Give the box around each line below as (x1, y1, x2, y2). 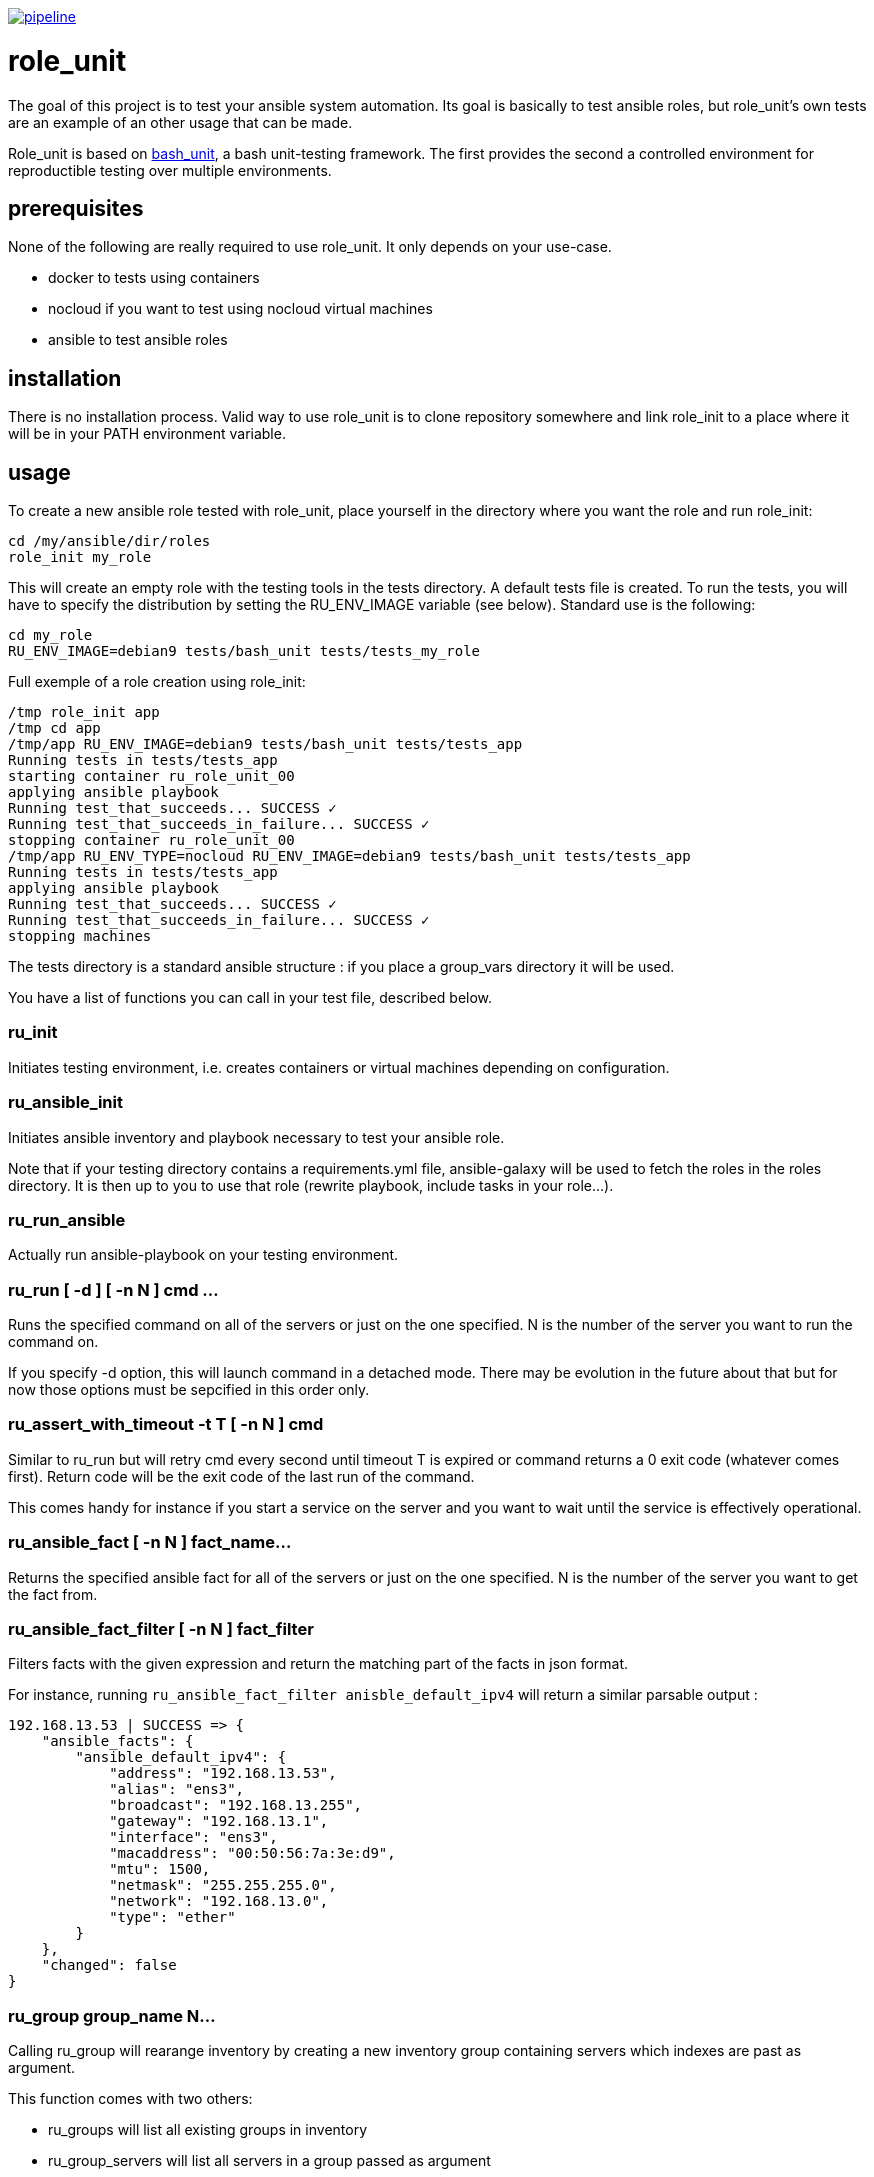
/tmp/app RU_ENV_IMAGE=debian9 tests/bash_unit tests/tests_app (8, 736, 523, 753)
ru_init (8, 1022, 58, 1043)
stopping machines (8, 928, 152, 945)
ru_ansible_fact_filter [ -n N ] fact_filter (8, 1618, 314, 1639)
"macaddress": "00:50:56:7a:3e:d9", (109, 1845, 396, 1862)
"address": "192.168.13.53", (109, 1765, 337, 1782)
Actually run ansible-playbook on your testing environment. (8, 1246, 399, 1264)
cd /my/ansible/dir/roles (8, 533, 211, 550)
